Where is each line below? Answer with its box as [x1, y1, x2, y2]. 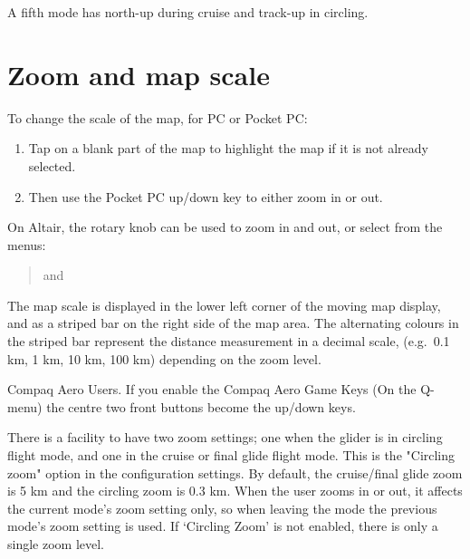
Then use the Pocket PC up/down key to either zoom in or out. [28, 187, 383, 206]
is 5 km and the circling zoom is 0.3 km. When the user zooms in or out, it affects [7, 481, 463, 500]
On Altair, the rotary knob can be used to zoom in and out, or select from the [7, 217, 443, 236]
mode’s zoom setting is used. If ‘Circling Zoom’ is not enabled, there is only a [7, 516, 438, 535]
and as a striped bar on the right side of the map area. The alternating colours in [7, 313, 459, 333]
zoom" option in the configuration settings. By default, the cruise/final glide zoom [7, 463, 463, 482]
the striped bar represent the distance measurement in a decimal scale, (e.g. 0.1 [7, 332, 450, 351]
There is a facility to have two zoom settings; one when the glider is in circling [7, 428, 443, 447]
